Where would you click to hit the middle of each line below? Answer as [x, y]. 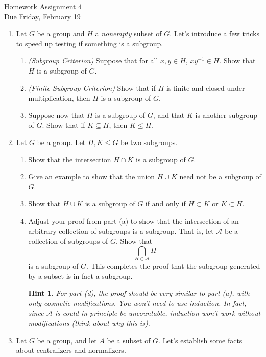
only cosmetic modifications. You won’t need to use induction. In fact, [137, 303]
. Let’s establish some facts [200, 340]
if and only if [165, 204]
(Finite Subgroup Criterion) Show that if [92, 88]
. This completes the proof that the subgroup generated [173, 266]
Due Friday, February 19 [42, 16]
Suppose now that [56, 115]
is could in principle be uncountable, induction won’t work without [158, 313]
